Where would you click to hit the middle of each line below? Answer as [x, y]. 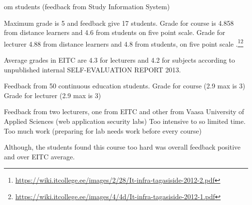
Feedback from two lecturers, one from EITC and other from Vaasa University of [124, 111]
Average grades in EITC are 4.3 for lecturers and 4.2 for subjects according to [119, 60]
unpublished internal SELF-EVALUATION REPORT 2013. [93, 69]
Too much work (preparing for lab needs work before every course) [103, 130]
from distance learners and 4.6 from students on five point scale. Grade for [115, 32]
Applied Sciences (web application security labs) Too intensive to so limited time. [125, 121]
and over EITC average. [39, 156]
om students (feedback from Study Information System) [87, 6]
